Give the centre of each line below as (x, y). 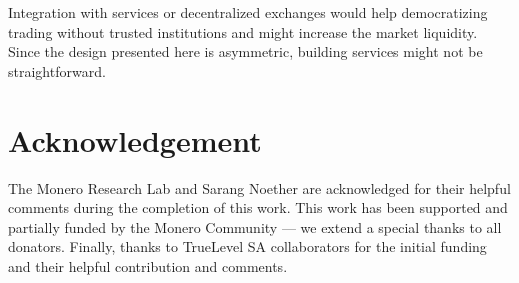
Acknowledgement (135, 139)
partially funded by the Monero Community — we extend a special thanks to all (255, 226)
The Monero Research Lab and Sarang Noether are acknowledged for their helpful (259, 187)
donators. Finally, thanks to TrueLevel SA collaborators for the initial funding (247, 246)
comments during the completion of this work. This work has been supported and (258, 207)
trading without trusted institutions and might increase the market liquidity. (243, 31)
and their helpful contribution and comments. (148, 265)
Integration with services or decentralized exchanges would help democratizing (248, 12)
